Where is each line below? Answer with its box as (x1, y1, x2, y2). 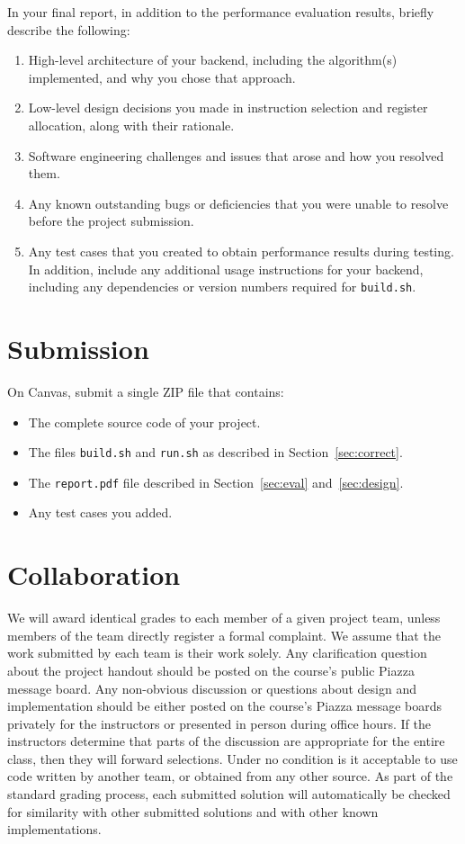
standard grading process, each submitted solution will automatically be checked (7, 785, 451, 804)
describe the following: (7, 20, 130, 39)
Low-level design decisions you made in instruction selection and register (28, 98, 428, 117)
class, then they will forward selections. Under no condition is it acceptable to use (7, 749, 458, 768)
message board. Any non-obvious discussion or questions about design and (7, 678, 417, 697)
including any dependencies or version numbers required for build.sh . (28, 277, 416, 296)
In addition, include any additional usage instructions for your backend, (28, 259, 424, 278)
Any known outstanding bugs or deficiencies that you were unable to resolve (28, 193, 449, 212)
